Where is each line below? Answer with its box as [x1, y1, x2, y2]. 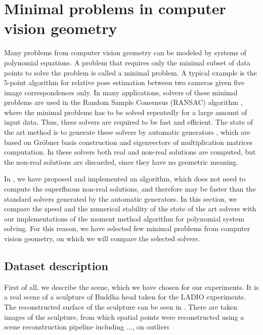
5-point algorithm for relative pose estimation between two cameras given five [4, 77, 245, 88]
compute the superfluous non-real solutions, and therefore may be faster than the [4, 183, 256, 194]
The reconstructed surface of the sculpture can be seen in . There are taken [4, 301, 238, 312]
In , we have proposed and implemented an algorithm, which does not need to [4, 173, 246, 184]
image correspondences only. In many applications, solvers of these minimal [4, 87, 238, 97]
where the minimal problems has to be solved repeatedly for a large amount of [4, 106, 247, 117]
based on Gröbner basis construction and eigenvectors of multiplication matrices [4, 136, 253, 147]
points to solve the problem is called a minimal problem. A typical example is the [4, 67, 257, 78]
